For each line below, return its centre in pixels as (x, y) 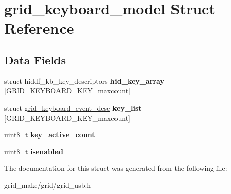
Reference (39, 28)
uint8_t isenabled (34, 151)
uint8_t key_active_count (50, 134)
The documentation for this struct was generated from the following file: (116, 168)
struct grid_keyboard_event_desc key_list (73, 107)
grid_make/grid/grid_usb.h (48, 185)
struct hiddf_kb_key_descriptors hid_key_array (84, 81)
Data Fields (35, 60)
